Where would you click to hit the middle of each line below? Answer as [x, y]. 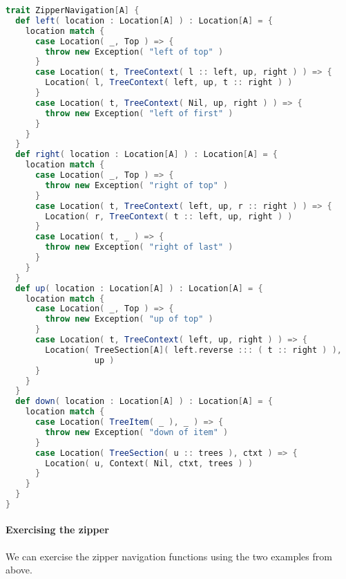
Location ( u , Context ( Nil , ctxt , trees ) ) [149, 463]
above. [19, 570]
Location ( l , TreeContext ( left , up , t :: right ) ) [169, 83]
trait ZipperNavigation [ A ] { [73, 10]
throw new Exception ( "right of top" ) [137, 185]
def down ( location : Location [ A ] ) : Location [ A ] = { [144, 402]
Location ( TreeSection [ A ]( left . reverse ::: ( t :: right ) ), [193, 350]
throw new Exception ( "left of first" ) [139, 113]
